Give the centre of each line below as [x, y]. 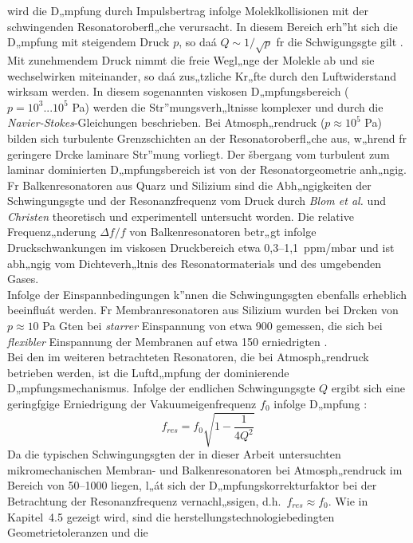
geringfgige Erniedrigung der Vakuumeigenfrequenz [132, 404]
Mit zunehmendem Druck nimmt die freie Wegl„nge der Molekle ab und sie [191, 59]
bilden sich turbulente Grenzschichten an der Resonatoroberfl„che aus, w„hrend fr [207, 138]
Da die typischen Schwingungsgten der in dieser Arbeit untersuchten [174, 454]
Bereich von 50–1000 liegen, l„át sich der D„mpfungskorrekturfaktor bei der [192, 485]
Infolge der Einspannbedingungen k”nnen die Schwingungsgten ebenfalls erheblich [207, 294]
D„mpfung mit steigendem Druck [88, 42]
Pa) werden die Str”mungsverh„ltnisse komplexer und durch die [228, 106]
